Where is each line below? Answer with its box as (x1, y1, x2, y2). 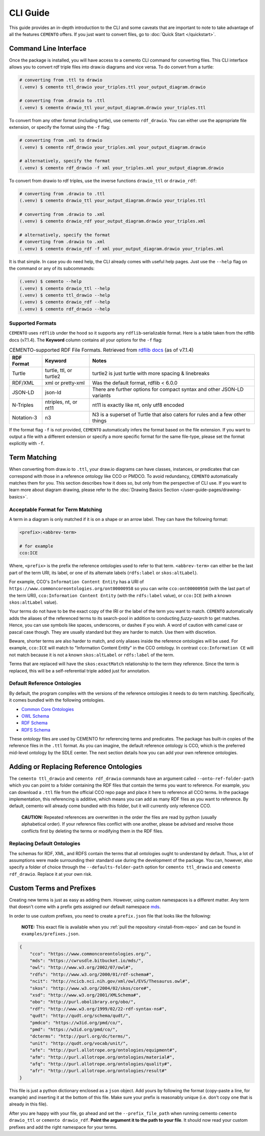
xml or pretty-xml (45, 379, 85, 386)
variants (92, 392, 111, 399)
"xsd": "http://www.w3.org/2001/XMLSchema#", (29, 992, 141, 998)
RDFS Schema (21, 727, 51, 733)
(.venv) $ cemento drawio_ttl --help (19, 285, 110, 291)
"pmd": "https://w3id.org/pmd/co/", (29, 1026, 118, 1032)
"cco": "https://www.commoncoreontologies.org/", (29, 951, 152, 956)
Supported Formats (9, 320, 56, 327)
